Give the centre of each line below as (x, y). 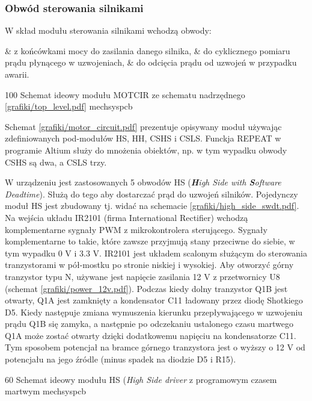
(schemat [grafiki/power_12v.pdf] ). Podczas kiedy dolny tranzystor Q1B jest (146, 288)
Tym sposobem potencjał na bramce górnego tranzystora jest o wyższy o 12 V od (155, 347)
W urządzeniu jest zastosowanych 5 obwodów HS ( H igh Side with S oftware (143, 182)
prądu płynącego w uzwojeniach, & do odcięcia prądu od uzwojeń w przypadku (151, 62)
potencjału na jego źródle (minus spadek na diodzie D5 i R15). (121, 359)
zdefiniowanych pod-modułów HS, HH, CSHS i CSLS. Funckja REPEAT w (143, 138)
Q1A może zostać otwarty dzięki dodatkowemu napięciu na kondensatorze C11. (151, 335)
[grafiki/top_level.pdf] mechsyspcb (69, 106)
